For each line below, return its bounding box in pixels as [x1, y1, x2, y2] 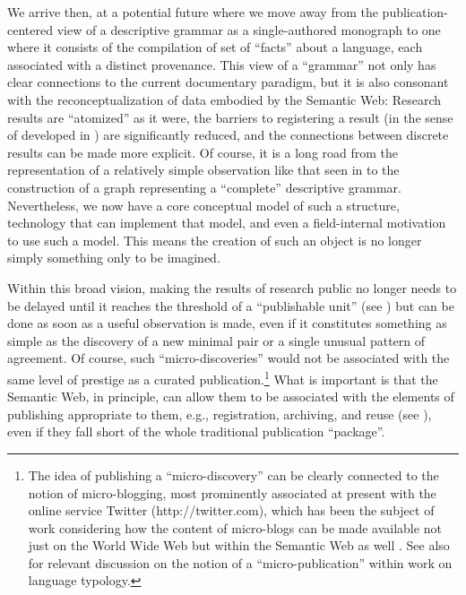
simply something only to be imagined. [7, 248, 220, 267]
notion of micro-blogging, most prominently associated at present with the [28, 483, 436, 502]
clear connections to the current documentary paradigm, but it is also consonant [7, 73, 449, 91]
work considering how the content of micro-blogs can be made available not [28, 518, 442, 537]
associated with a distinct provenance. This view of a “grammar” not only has [7, 55, 436, 73]
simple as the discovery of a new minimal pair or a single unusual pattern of [7, 331, 426, 349]
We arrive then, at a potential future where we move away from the [7, 3, 378, 21]
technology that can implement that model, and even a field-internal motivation [7, 213, 446, 232]
